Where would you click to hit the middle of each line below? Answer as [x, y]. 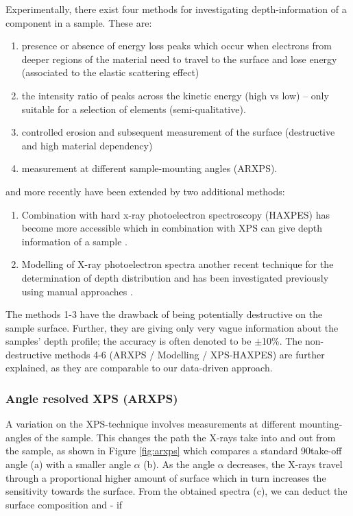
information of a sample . [74, 241]
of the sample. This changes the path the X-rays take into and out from [185, 437]
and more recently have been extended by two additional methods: [145, 191]
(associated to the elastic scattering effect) [110, 72]
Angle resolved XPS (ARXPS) [92, 398]
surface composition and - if [64, 504]
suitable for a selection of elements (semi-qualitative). [134, 109]
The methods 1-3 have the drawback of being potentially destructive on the [164, 314]
